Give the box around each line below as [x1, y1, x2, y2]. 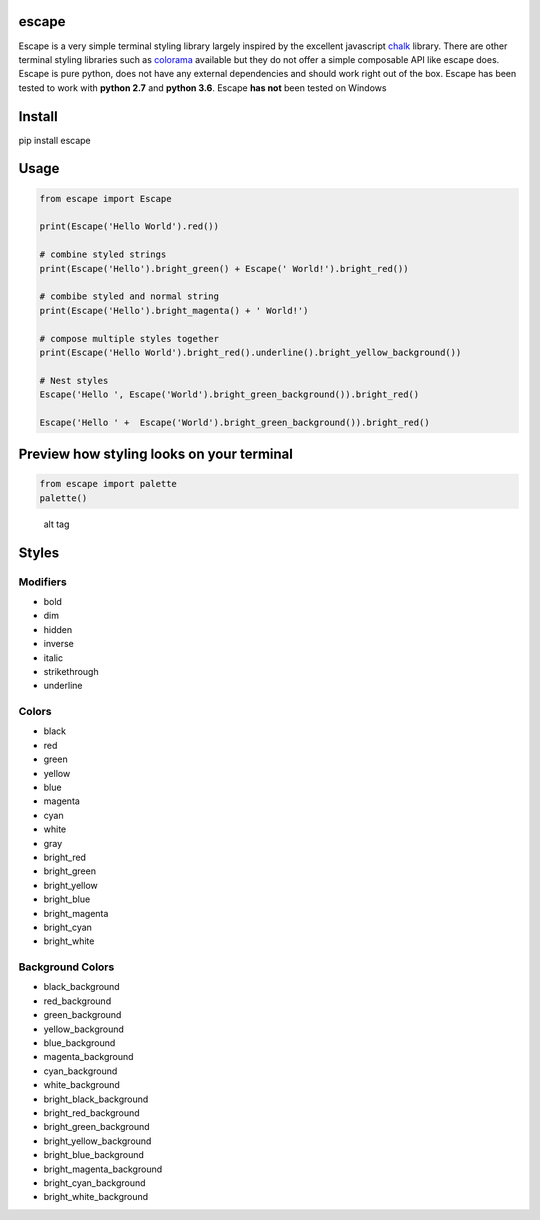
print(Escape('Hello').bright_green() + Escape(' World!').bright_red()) [39, 263, 409, 274]
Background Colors [18, 960, 115, 974]
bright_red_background [43, 1106, 140, 1119]
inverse [43, 638, 75, 650]
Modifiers [18, 575, 67, 589]
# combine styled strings [39, 249, 167, 260]
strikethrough [43, 665, 99, 677]
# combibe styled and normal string [39, 291, 220, 302]
